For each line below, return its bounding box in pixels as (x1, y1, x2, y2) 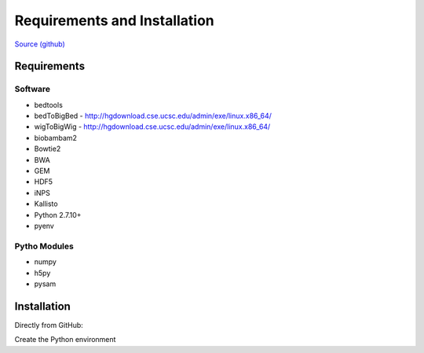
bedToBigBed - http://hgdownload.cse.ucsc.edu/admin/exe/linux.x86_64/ (34, 111, 272, 121)
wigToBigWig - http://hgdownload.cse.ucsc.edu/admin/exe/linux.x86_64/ (34, 122, 271, 131)
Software (14, 83, 51, 94)
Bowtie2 (34, 144, 61, 153)
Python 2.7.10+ (34, 210, 82, 219)
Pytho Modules (14, 241, 74, 252)
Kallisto (34, 199, 58, 208)
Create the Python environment (14, 335, 116, 344)
